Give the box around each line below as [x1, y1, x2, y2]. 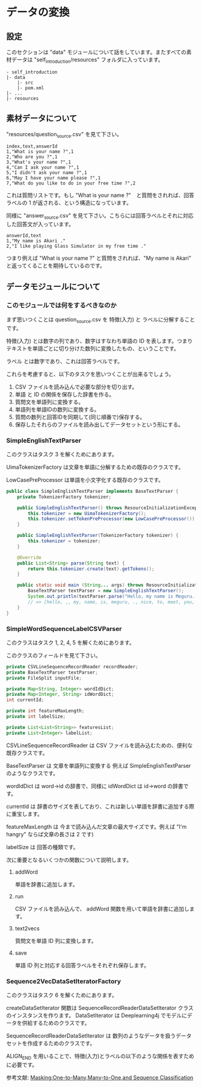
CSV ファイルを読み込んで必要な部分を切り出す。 [14, 383, 138, 390]
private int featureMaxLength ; [6, 708, 85, 714]
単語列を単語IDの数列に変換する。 [14, 406, 100, 413]
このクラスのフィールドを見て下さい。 [6, 651, 101, 659]
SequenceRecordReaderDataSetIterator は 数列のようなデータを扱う [6, 1032, 176, 1039]
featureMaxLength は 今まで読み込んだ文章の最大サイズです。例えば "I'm [6, 823, 187, 830]
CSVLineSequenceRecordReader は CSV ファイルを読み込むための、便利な [6, 742, 193, 749]
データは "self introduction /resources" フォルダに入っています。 [11, 56, 164, 64]
